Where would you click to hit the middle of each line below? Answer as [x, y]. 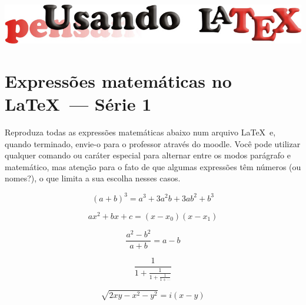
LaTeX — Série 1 [78, 104]
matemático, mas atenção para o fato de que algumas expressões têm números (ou [153, 166]
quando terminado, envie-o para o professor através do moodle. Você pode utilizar [153, 143]
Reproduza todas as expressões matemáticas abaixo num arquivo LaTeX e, [140, 132]
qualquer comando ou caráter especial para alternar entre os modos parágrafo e [148, 155]
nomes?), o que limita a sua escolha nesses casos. [93, 178]
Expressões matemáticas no [118, 80]
